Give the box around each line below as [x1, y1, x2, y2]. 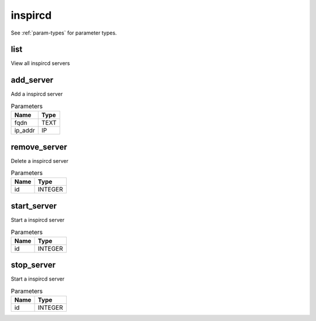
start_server [11, 201, 57, 211]
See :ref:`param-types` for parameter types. [11, 29, 117, 36]
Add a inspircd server [11, 91, 63, 98]
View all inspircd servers [11, 60, 70, 67]
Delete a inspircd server [11, 157, 68, 164]
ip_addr [14, 127, 35, 135]
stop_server [11, 260, 56, 270]
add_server [11, 75, 54, 85]
